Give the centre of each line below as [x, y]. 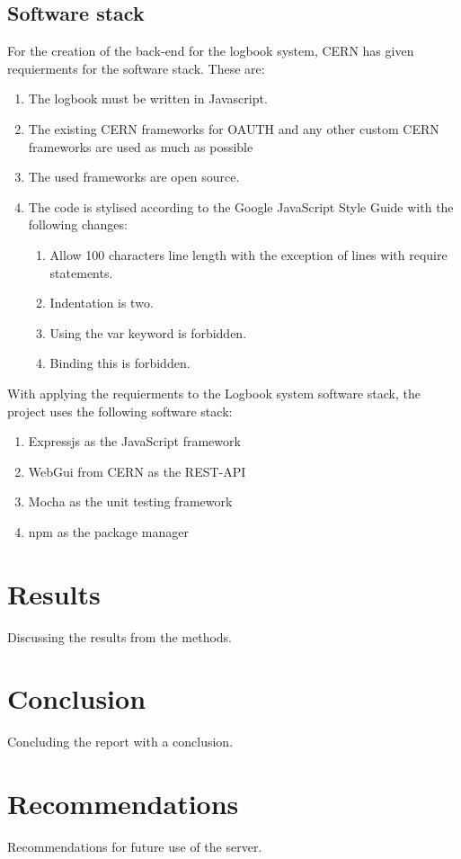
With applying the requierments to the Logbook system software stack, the [214, 393]
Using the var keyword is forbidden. [148, 332]
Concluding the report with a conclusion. [120, 742]
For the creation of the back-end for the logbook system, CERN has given [211, 51]
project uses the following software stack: [120, 411]
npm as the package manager [109, 531]
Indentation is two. [102, 303]
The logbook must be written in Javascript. [148, 98]
